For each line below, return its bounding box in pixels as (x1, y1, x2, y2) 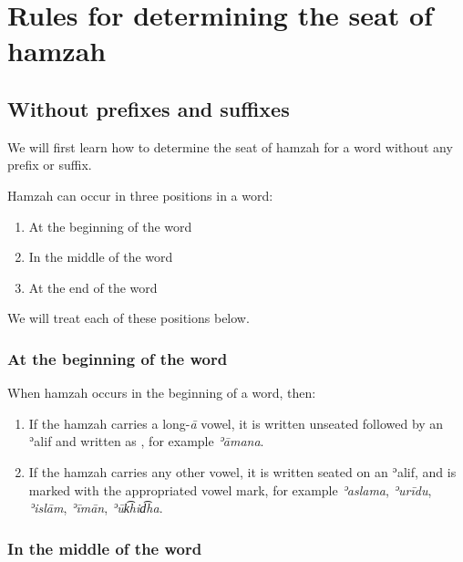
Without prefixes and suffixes (7, 94, 290, 122)
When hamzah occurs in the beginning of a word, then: (7, 383, 316, 402)
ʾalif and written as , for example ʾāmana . (28, 432, 264, 451)
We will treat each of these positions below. (7, 308, 250, 328)
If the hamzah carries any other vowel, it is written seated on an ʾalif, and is (28, 462, 457, 481)
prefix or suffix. (7, 155, 92, 174)
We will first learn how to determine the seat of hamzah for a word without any (7, 137, 453, 156)
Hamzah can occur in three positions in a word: (7, 185, 273, 204)
